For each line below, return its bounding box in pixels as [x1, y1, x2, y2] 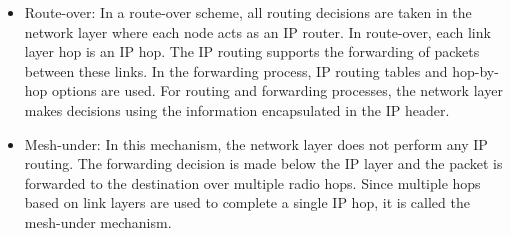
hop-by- [452, 60, 499, 81]
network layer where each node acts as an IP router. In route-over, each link [24, 21, 491, 42]
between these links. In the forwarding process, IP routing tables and [24, 60, 448, 81]
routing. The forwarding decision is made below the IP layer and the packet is [24, 153, 503, 174]
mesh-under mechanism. [24, 211, 172, 232]
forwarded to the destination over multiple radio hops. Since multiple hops [24, 172, 481, 193]
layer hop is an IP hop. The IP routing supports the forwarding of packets [24, 41, 480, 62]
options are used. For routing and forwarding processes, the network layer [52, 80, 503, 101]
